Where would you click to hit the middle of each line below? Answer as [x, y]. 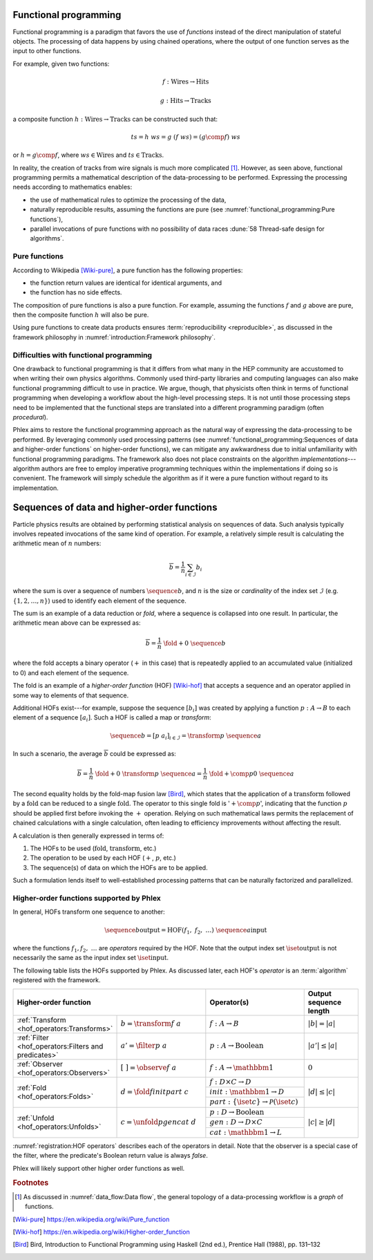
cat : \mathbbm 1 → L [246, 1132]
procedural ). [30, 417]
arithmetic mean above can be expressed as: [77, 623]
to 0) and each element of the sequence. [71, 673]
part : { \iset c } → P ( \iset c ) [254, 1102]
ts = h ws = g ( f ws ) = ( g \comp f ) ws [186, 137]
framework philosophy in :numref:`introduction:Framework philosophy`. [114, 337]
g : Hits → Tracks [186, 101]
